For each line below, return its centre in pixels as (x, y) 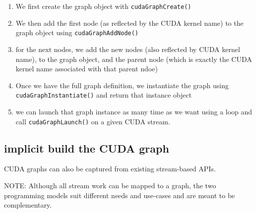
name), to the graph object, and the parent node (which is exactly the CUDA (134, 59)
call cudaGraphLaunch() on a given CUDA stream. (93, 121)
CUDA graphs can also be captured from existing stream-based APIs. (110, 169)
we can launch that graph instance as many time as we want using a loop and (134, 111)
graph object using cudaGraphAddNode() (77, 32)
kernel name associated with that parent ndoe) (87, 69)
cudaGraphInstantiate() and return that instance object (104, 95)
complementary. (28, 205)
